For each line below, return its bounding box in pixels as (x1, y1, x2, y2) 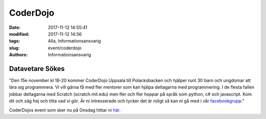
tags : (9, 38, 20, 44)
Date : (9, 24, 21, 30)
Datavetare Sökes (9, 64, 65, 73)
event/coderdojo (48, 45, 82, 51)
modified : (9, 31, 30, 37)
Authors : (9, 52, 28, 58)
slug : (9, 45, 20, 51)
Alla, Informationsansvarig (48, 38, 101, 44)
